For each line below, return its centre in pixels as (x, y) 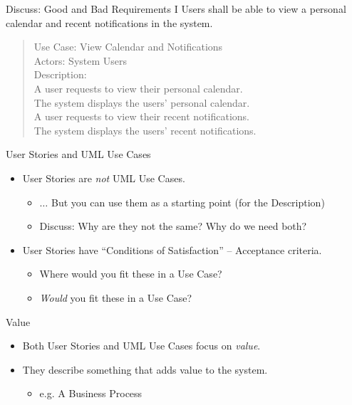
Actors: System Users (81, 60)
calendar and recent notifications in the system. (109, 22)
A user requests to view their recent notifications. (142, 116)
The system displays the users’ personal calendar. (142, 102)
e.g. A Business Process (91, 393)
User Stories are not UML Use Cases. (104, 178)
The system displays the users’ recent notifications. (145, 130)
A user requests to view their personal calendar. (138, 88)
